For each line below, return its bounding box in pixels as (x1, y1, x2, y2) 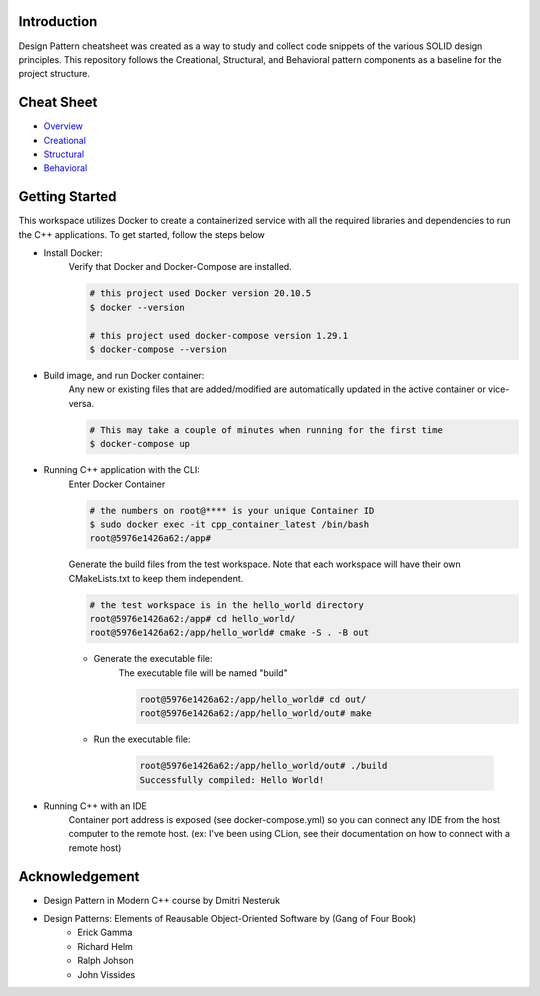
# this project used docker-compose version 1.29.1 (89, 330, 349, 341)
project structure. (18, 68, 90, 80)
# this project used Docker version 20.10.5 (89, 288, 312, 299)
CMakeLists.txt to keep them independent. (68, 572, 244, 584)
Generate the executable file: (93, 653, 214, 665)
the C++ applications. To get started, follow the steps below (18, 228, 265, 240)
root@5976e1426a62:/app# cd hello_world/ (89, 613, 296, 625)
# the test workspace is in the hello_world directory (89, 599, 364, 610)
